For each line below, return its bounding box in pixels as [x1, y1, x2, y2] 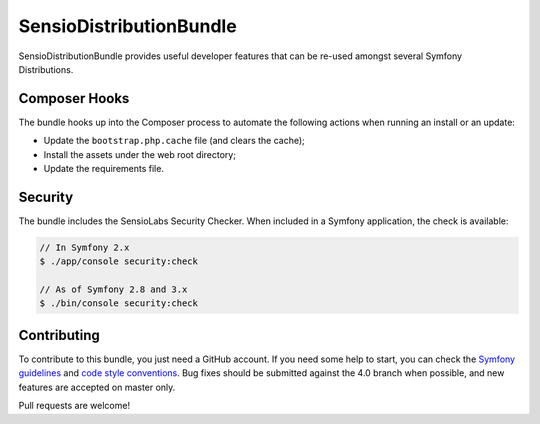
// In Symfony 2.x [39, 241, 130, 253]
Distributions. [18, 63, 74, 75]
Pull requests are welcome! [18, 400, 130, 412]
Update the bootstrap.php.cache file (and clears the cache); [43, 135, 305, 147]
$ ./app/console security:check [39, 256, 199, 267]
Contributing [18, 326, 100, 344]
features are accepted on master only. [18, 381, 176, 393]
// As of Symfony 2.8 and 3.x [39, 284, 188, 295]
